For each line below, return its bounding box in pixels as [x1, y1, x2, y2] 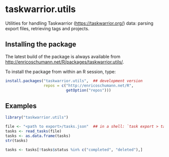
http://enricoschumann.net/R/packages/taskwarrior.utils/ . [5, 59, 124, 65]
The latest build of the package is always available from [5, 53, 121, 59]
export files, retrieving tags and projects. [5, 25, 90, 31]
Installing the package [5, 40, 76, 49]
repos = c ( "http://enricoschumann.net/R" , [43, 83, 134, 88]
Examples [5, 102, 37, 110]
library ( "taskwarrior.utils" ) [5, 115, 69, 120]
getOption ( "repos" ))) [66, 88, 112, 93]
